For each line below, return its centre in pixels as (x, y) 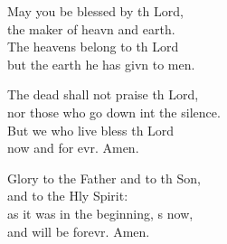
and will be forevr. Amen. (79, 231)
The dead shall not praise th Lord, (103, 94)
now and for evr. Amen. (73, 148)
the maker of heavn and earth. (91, 28)
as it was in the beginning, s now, (100, 213)
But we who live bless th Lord (91, 130)
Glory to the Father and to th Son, (104, 178)
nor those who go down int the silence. (114, 112)
